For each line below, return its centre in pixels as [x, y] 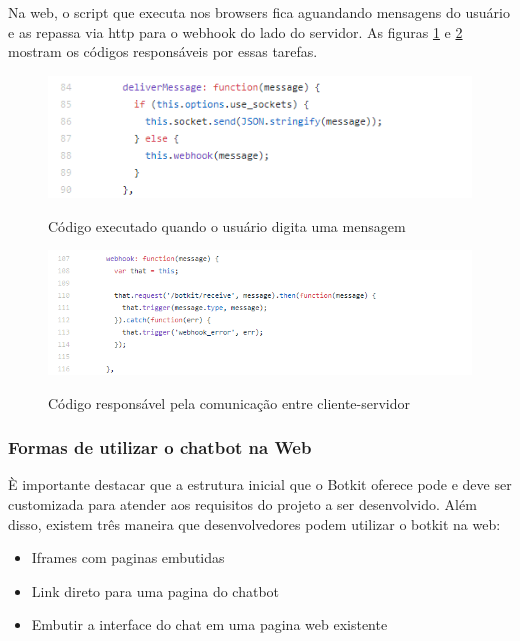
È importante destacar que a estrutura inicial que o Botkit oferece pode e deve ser [260, 484]
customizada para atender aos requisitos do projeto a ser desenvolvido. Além [242, 504]
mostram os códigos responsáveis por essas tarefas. [163, 51]
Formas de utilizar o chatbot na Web [160, 447]
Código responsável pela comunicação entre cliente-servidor [229, 402]
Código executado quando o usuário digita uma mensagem [227, 225]
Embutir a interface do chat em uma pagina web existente [209, 624]
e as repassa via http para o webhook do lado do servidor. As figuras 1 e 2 [235, 31]
